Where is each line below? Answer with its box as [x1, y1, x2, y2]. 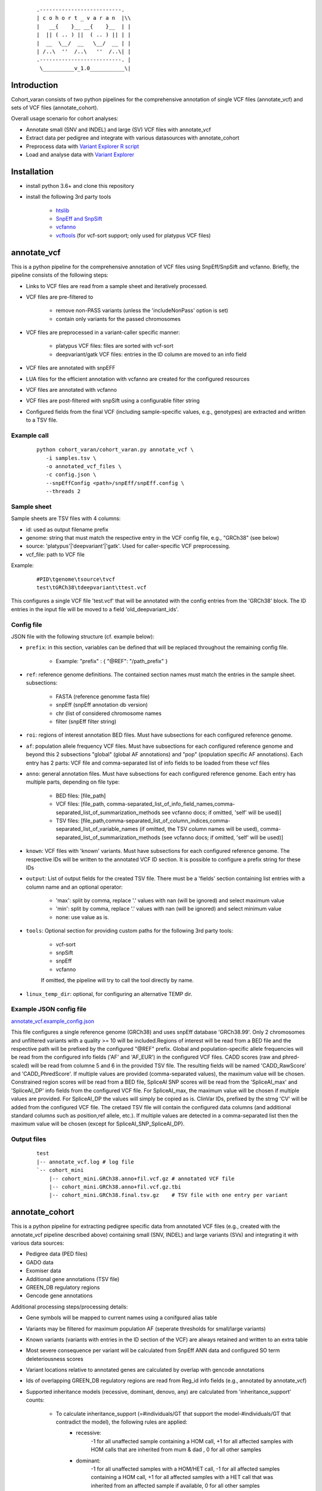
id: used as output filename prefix [26, 525, 109, 533]
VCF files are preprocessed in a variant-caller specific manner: [26, 329, 180, 336]
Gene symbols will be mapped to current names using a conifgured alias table [26, 1314, 218, 1321]
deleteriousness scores [26, 1355, 83, 1362]
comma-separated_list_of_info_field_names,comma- [106, 800, 236, 808]
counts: [26, 1396, 45, 1404]
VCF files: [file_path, [55, 800, 106, 808]
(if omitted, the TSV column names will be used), [139, 825, 259, 833]
